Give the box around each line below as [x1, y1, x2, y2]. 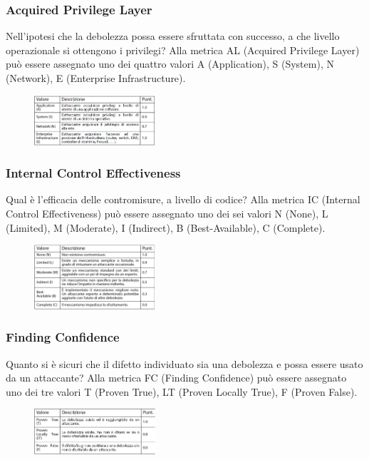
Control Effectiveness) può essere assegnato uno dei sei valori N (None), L [6, 205, 328, 220]
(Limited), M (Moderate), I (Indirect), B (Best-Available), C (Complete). [6, 220, 326, 235]
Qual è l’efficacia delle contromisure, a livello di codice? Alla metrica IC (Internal [6, 192, 360, 207]
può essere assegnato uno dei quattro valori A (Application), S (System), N [6, 56, 334, 71]
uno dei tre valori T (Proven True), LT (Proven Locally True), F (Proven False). [6, 384, 358, 399]
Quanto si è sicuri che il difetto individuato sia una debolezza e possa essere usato [6, 356, 363, 371]
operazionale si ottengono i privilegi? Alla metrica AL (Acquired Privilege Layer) [6, 42, 360, 57]
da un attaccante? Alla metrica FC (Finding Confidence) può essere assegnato [6, 370, 347, 385]
